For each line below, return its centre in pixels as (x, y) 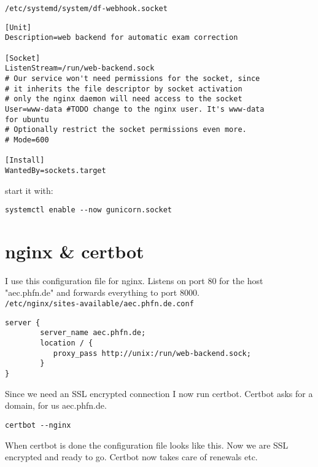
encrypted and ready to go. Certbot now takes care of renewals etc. (131, 457)
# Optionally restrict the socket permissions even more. (126, 130)
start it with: (29, 190)
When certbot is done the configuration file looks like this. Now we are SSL (147, 445)
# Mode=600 (27, 140)
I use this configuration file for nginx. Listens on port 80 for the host (134, 280)
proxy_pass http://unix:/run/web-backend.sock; (152, 353)
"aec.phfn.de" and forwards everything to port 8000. (102, 292)
